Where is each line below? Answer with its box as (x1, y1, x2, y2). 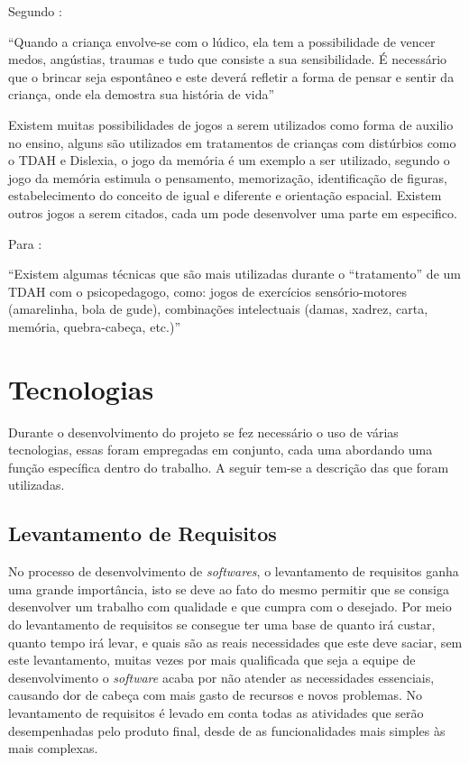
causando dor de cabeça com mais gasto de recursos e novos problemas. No (8, 685, 423, 704)
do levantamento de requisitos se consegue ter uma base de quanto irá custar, (8, 614, 436, 633)
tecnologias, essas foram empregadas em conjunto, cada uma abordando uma (8, 440, 433, 459)
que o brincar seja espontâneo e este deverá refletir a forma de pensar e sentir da (8, 67, 455, 86)
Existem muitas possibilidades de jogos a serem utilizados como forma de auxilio (8, 115, 454, 133)
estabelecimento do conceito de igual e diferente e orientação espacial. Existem (8, 186, 442, 205)
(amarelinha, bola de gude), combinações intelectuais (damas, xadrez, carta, (8, 299, 428, 318)
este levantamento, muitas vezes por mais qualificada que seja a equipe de (8, 650, 416, 669)
